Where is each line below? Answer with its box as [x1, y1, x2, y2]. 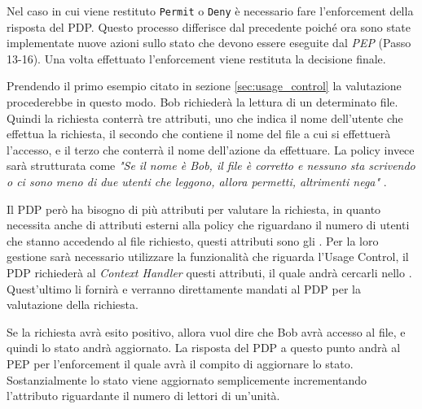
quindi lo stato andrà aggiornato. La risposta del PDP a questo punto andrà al [7, 339, 401, 356]
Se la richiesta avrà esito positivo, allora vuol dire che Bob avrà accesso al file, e [7, 323, 406, 340]
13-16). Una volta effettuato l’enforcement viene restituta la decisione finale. [7, 50, 386, 67]
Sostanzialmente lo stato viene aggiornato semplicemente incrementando [7, 371, 367, 388]
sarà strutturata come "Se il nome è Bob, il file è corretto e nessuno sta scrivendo [7, 157, 415, 174]
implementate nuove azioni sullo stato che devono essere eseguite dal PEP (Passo [7, 34, 411, 51]
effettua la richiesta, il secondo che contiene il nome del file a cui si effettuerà [7, 125, 391, 142]
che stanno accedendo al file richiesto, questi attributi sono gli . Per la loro [7, 232, 379, 249]
